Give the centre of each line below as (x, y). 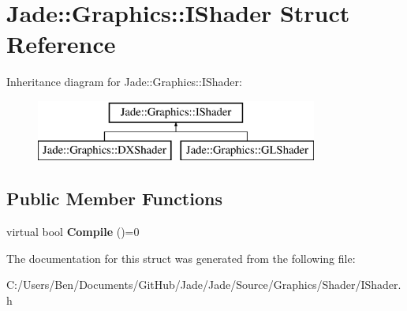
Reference (61, 44)
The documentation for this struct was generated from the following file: (181, 258)
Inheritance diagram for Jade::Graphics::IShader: (124, 82)
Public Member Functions (114, 199)
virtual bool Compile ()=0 (73, 232)
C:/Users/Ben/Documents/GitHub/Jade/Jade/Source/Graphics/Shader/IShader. (204, 285)
